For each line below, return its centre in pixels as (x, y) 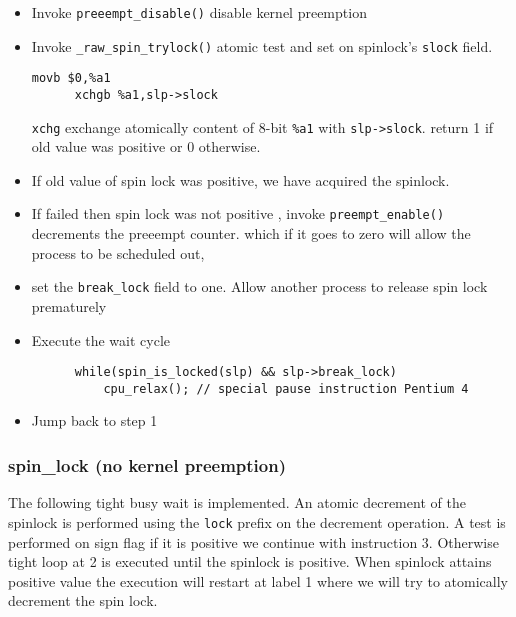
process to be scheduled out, (118, 252)
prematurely (69, 305)
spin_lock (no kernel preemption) (147, 464)
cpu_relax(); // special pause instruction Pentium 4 (286, 388)
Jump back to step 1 (94, 420)
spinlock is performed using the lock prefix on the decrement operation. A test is (257, 521)
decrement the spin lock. (83, 600)
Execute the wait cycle (101, 339)
